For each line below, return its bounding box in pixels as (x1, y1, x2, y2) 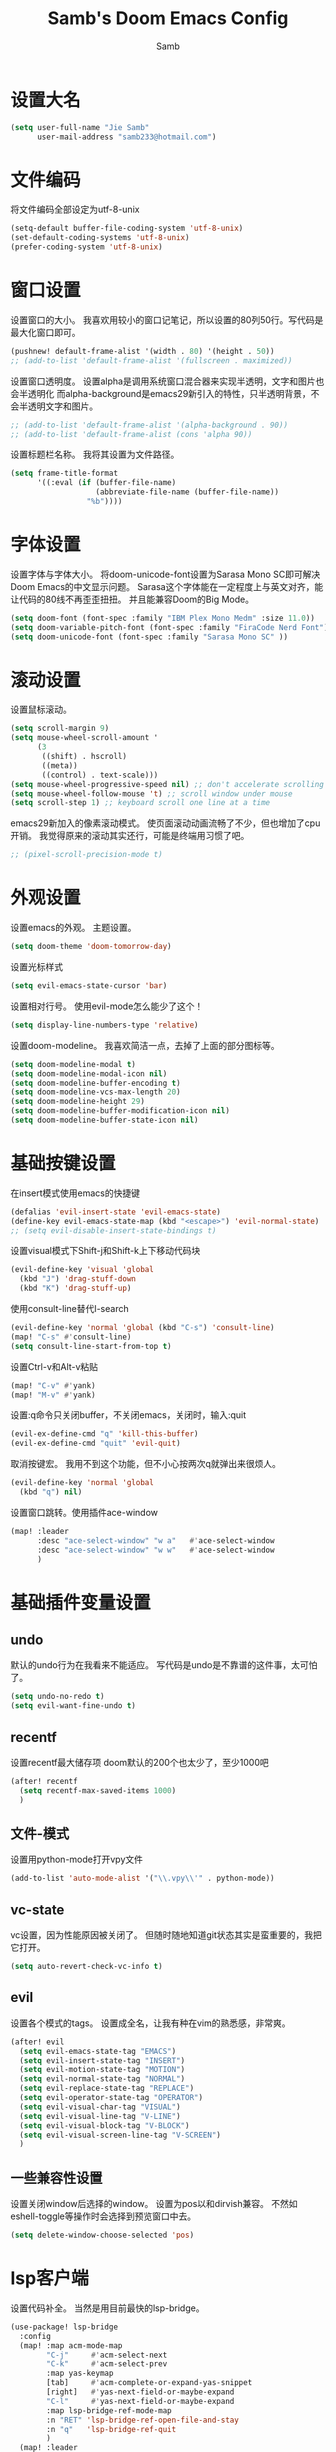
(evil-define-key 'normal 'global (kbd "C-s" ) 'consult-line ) (10, 1323, 275, 1333)
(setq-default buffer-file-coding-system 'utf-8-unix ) (10, 223, 244, 234)
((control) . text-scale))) (41, 770, 159, 780)
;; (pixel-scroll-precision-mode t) (10, 850, 163, 860)
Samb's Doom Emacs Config (47, 7, 289, 30)
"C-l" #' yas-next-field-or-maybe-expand (46, 2396, 235, 2406)
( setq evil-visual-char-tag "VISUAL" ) (19, 2102, 182, 2112)
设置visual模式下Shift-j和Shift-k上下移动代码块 (10, 1245, 201, 1257)
